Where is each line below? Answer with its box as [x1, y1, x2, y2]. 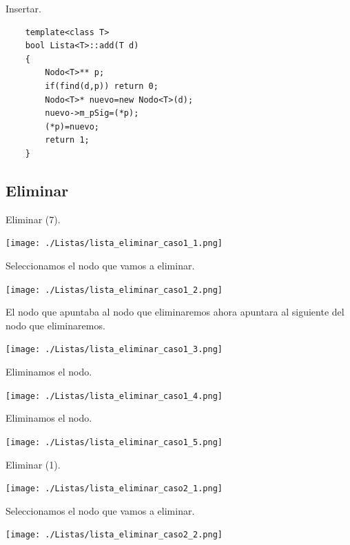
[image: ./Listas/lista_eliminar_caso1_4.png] [6, 391, 223, 401]
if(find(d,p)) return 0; [45, 81, 158, 91]
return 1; [45, 135, 90, 145]
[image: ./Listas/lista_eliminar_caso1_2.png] [6, 285, 223, 295]
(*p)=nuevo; [45, 121, 100, 132]
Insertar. [6, 1, 41, 15]
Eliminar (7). [6, 212, 61, 226]
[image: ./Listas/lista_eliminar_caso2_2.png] [6, 530, 223, 540]
